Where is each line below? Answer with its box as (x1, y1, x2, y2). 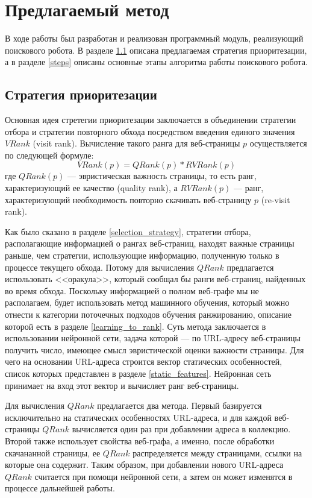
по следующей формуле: (5, 148, 94, 161)
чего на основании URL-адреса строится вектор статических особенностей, (5, 355, 282, 368)
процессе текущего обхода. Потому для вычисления (5, 260, 195, 273)
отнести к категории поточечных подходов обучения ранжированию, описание (5, 308, 292, 321)
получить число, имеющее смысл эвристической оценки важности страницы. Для (5, 343, 304, 356)
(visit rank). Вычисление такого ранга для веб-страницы (33, 137, 240, 150)
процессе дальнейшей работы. (5, 482, 115, 494)
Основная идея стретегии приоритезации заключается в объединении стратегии (5, 113, 296, 126)
